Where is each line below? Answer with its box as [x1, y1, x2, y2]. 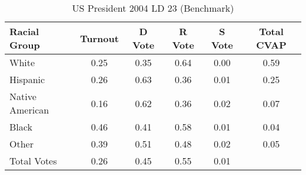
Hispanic [9, 73, 45, 86]
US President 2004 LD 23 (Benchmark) [72, 1, 234, 15]
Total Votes [9, 154, 57, 167]
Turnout [79, 31, 119, 45]
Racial [9, 25, 39, 38]
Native [9, 90, 36, 103]
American [9, 103, 49, 116]
